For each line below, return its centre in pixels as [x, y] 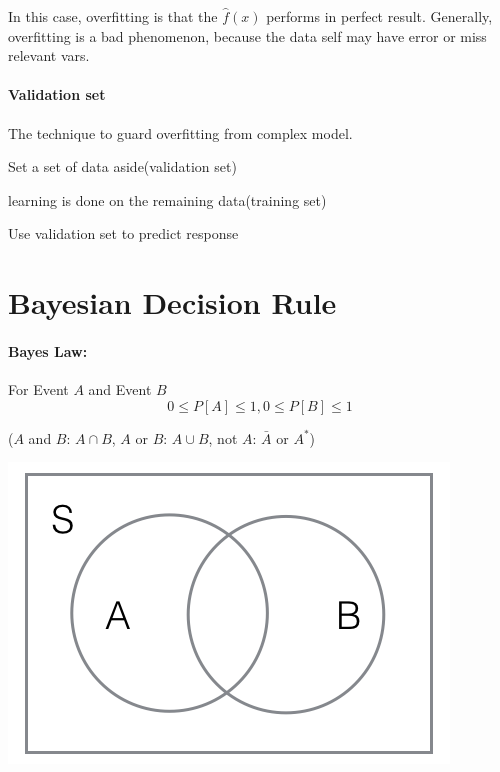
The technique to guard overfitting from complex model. [180, 132]
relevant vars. [49, 55]
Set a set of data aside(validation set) [122, 166]
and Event [120, 389]
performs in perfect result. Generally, [379, 16]
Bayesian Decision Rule [172, 302]
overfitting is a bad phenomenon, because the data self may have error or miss [247, 35]
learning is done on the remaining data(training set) [167, 199]
